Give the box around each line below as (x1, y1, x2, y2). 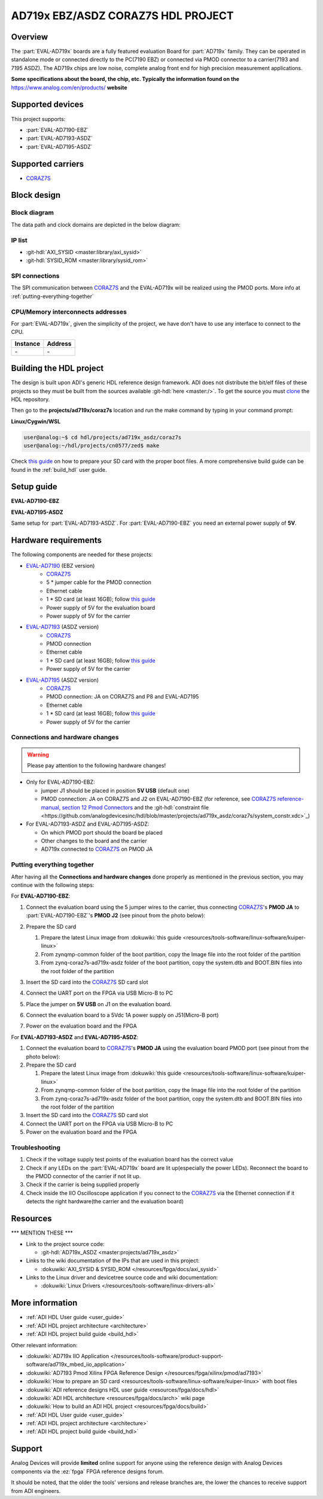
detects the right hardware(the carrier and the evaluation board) (26, 1198, 184, 1205)
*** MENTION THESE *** (11, 1229, 73, 1236)
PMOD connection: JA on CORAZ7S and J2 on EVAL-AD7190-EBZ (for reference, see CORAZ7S (41, 795, 276, 803)
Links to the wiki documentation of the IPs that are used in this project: (26, 1257, 200, 1265)
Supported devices (11, 100, 84, 110)
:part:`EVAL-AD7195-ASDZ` (26, 143, 93, 150)
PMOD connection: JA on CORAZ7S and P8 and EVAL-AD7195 (46, 693, 199, 700)
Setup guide (11, 481, 58, 492)
